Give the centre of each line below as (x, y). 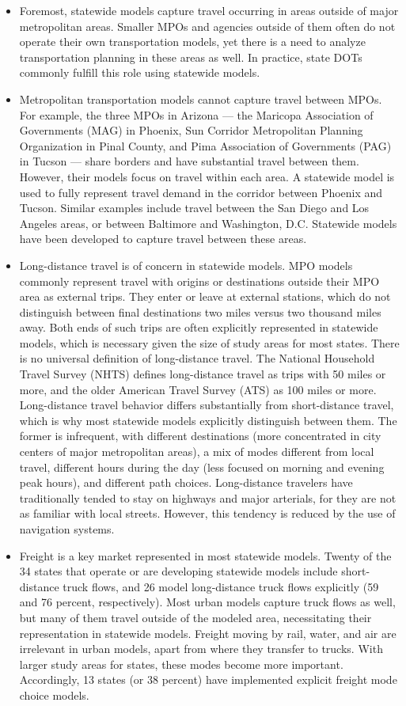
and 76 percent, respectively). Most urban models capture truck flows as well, (207, 602)
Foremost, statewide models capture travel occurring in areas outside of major (209, 10)
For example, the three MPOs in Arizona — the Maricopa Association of (196, 114)
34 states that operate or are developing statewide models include (178, 571)
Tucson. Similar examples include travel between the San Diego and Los (194, 208)
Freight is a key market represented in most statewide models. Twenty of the (205, 555)
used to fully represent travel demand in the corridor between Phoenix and (201, 192)
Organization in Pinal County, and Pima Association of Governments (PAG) (205, 145)
